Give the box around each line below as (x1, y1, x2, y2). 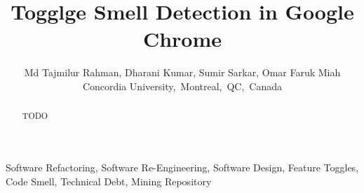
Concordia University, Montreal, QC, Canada (82, 78, 283, 93)
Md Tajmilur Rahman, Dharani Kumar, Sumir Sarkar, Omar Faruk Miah (24, 65, 341, 80)
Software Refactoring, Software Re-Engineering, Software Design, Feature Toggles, (6, 159, 359, 174)
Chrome (142, 24, 222, 53)
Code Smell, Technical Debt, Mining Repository (6, 173, 212, 188)
